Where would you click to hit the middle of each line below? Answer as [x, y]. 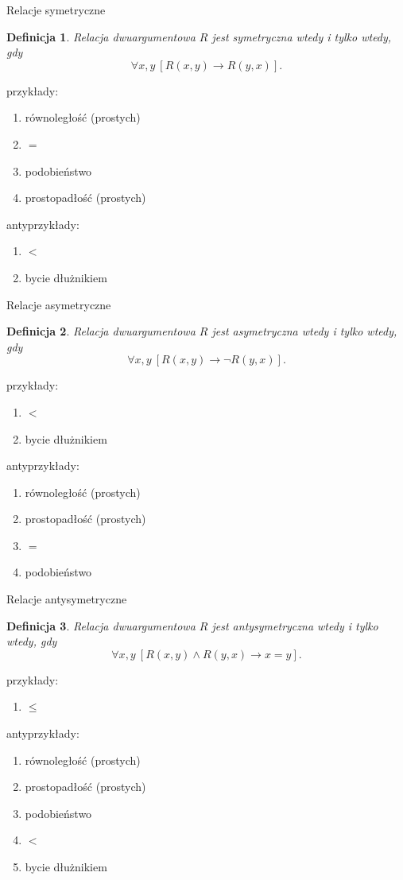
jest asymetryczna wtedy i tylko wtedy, [304, 331]
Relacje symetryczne [56, 10]
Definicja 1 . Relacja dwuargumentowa [101, 36]
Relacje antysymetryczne [67, 599]
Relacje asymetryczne [59, 304]
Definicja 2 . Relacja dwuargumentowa [101, 331]
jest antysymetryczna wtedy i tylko [295, 625]
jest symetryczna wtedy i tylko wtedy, [302, 36]
